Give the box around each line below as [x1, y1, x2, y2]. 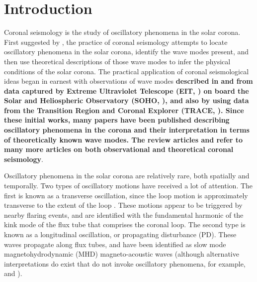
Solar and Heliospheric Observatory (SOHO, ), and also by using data [4, 95, 249, 106]
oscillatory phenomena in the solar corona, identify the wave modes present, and [4, 46, 249, 57]
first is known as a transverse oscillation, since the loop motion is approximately [4, 190, 248, 200]
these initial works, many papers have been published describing [4, 115, 230, 125]
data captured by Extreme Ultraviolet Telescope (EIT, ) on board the [4, 85, 249, 96]
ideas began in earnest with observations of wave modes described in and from [4, 76, 253, 86]
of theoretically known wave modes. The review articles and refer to [4, 134, 243, 144]
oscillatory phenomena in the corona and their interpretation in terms [4, 125, 250, 135]
